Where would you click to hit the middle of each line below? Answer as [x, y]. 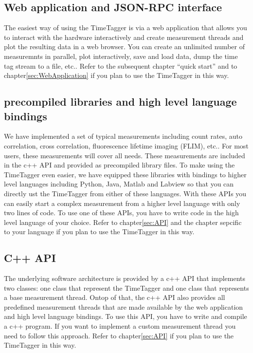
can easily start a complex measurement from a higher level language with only [122, 203]
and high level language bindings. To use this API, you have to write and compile [126, 316]
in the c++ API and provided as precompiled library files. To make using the [119, 165]
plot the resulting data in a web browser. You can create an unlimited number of [125, 46]
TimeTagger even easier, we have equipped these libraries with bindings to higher [125, 174]
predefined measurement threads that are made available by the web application [124, 307]
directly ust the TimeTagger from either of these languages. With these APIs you [125, 193]
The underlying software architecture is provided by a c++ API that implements [125, 278]
